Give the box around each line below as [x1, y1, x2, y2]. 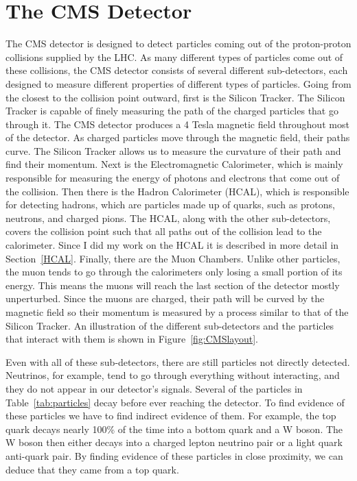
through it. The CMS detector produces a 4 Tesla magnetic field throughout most [5, 116, 349, 131]
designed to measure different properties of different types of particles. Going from [5, 76, 352, 90]
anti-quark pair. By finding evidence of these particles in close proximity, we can [5, 448, 343, 463]
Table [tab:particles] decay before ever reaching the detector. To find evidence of [5, 395, 345, 409]
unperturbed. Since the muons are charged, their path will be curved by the [5, 291, 325, 306]
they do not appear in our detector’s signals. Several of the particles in [5, 381, 303, 395]
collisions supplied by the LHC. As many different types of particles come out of [5, 49, 343, 64]
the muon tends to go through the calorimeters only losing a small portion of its [5, 264, 343, 279]
